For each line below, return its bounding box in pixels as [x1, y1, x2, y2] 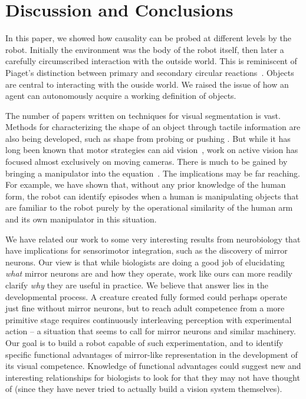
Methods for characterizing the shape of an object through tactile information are [5, 121, 301, 133]
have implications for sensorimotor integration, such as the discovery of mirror [5, 244, 288, 257]
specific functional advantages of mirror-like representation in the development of [5, 348, 298, 360]
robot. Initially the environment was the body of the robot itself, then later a [5, 43, 284, 55]
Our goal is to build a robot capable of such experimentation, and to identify [5, 336, 284, 348]
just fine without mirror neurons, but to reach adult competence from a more [5, 302, 285, 314]
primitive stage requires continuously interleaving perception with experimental [5, 313, 292, 325]
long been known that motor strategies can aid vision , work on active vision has [5, 144, 298, 156]
